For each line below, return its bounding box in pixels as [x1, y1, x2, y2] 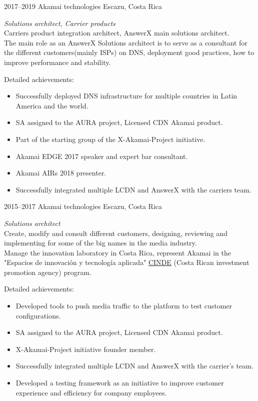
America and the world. [15, 100, 88, 110]
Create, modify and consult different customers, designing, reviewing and [4, 227, 227, 238]
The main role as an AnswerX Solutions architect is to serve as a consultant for [4, 37, 247, 47]
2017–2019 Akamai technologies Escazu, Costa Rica [4, 1, 162, 11]
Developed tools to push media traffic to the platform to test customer [15, 300, 232, 311]
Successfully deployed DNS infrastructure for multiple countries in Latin [15, 90, 237, 101]
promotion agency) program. [4, 266, 91, 277]
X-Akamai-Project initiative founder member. [15, 343, 156, 354]
